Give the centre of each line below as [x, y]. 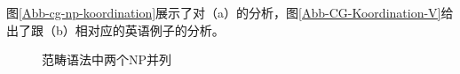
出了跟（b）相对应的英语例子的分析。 [115, 30]
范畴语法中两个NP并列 [107, 59]
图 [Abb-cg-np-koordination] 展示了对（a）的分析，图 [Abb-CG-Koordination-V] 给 [230, 12]
